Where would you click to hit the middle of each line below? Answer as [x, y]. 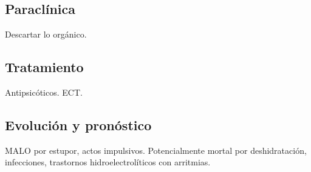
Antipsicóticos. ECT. [44, 92]
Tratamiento [44, 67]
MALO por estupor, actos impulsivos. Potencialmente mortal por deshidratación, [156, 150]
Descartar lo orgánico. [46, 34]
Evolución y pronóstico [78, 124]
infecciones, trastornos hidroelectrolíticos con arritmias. [108, 162]
